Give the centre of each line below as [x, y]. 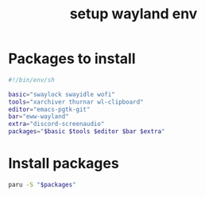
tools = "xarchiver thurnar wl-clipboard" [76, 102]
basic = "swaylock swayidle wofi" [62, 94]
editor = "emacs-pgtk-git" [49, 109]
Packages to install [72, 59]
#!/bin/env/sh [32, 80]
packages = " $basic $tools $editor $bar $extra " [87, 132]
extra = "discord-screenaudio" [56, 124]
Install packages [64, 164]
